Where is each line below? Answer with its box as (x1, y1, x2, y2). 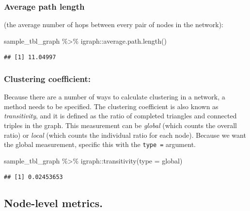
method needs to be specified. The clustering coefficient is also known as (4, 101, 219, 111)
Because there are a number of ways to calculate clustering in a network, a (4, 92, 225, 102)
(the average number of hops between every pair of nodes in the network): (4, 19, 223, 30)
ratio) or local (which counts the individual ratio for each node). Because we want (4, 130, 246, 140)
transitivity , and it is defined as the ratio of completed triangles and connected (4, 111, 237, 121)
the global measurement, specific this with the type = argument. (4, 139, 196, 149)
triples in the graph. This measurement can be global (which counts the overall (4, 120, 237, 130)
